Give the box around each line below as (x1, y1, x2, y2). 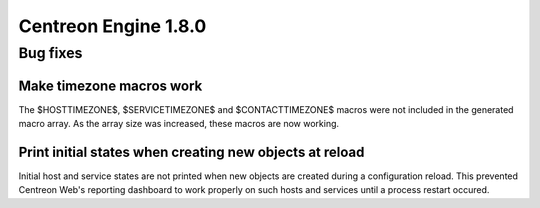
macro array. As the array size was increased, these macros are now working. (18, 118, 340, 130)
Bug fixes (18, 44, 83, 62)
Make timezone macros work (18, 77, 203, 94)
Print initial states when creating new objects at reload (18, 143, 365, 160)
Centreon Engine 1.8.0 (18, 15, 207, 37)
